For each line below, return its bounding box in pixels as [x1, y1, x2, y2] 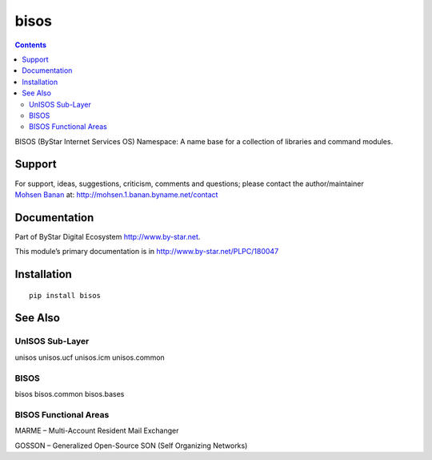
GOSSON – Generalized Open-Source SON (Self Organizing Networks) [14, 441, 248, 450]
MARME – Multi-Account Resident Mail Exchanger [14, 426, 179, 436]
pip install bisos [29, 291, 102, 300]
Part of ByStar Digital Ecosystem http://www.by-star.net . [14, 232, 201, 241]
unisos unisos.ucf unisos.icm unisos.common [14, 353, 166, 362]
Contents [14, 40, 47, 50]
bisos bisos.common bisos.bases [14, 389, 125, 398]
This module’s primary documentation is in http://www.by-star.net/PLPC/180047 [14, 247, 279, 256]
